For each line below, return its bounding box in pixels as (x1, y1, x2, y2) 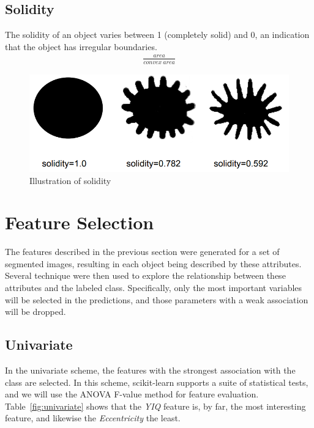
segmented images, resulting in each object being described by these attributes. (5, 257, 302, 270)
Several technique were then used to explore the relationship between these (5, 269, 286, 282)
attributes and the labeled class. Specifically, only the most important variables (5, 281, 302, 294)
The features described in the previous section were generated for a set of (5, 245, 280, 258)
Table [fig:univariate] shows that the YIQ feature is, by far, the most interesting (5, 399, 306, 412)
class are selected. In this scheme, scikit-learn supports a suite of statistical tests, (5, 375, 308, 388)
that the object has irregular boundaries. (5, 40, 157, 53)
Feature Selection (5, 210, 154, 235)
